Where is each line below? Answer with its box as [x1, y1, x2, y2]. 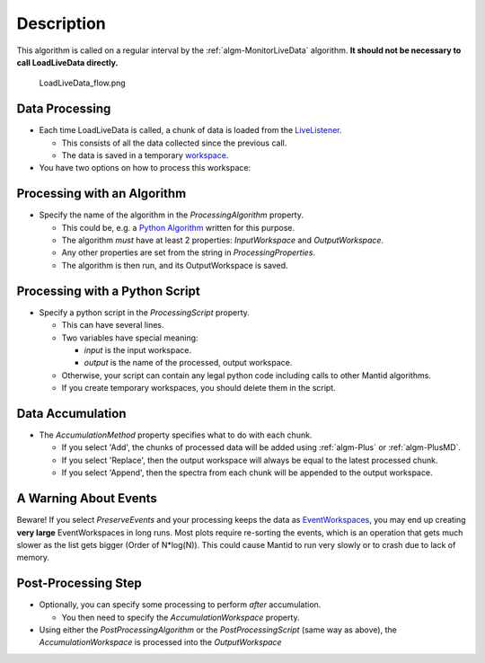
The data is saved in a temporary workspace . [61, 150, 229, 161]
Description [16, 13, 107, 33]
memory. [16, 552, 49, 563]
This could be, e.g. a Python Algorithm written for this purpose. [61, 222, 295, 233]
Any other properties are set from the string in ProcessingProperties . [61, 247, 316, 258]
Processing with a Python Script [16, 283, 201, 298]
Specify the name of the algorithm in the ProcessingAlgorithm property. [39, 209, 304, 220]
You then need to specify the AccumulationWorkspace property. [61, 612, 300, 623]
